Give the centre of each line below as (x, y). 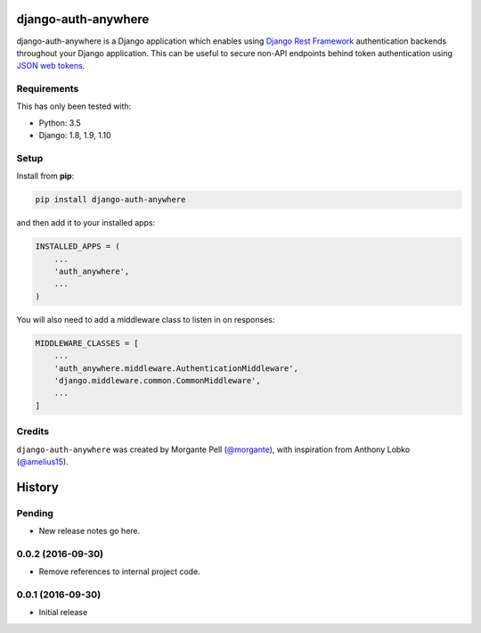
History (38, 487)
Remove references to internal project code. (119, 571)
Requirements (48, 89)
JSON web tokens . (51, 66)
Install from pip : (45, 176)
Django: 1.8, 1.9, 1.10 (75, 136)
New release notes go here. (90, 531)
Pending (35, 513)
